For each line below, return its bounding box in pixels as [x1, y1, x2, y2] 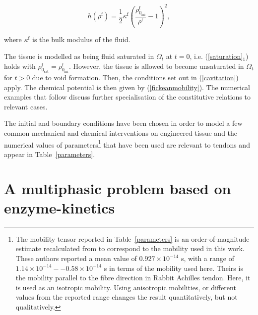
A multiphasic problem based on [4, 178, 231, 198]
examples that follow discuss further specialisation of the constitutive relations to [4, 92, 251, 102]
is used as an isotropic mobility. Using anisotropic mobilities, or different [15, 282, 236, 292]
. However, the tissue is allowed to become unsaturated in [68, 60, 244, 71]
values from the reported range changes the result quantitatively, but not [15, 292, 238, 302]
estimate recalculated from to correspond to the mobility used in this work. [15, 243, 245, 254]
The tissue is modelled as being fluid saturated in [4, 51, 154, 61]
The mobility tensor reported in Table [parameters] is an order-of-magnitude [15, 233, 250, 244]
